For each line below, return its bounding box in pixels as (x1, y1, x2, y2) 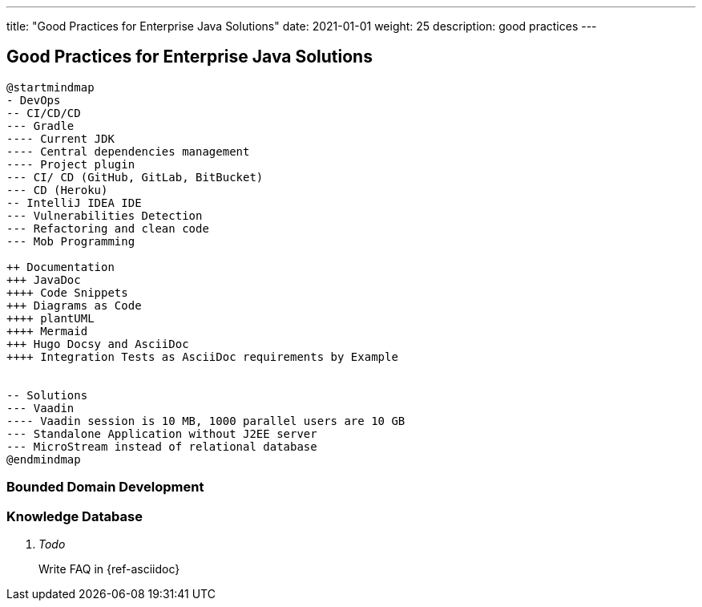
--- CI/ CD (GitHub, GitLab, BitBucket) (6, 170, 264, 184)
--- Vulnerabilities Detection (6, 208, 203, 222)
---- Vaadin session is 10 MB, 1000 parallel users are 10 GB (6, 414, 405, 427)
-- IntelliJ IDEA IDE (6, 196, 142, 209)
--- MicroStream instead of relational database (6, 439, 317, 453)
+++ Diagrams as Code (6, 298, 142, 312)
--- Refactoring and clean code (6, 221, 209, 235)
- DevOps (6, 93, 61, 107)
